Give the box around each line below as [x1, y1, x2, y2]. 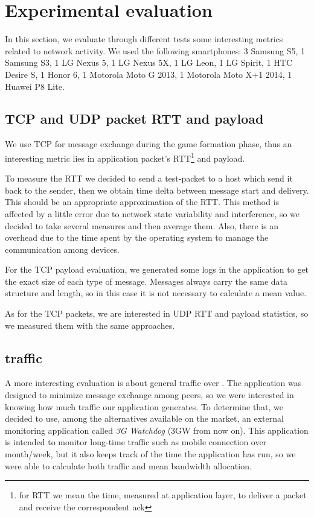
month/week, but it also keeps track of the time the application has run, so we [5, 448, 296, 460]
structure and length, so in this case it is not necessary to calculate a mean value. [5, 287, 307, 299]
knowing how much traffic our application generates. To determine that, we [5, 400, 284, 413]
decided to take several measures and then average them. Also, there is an [5, 219, 279, 232]
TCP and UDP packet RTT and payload [5, 109, 264, 128]
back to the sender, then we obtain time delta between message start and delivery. [5, 183, 309, 196]
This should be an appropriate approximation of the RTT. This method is [5, 195, 280, 208]
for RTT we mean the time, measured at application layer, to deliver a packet [19, 489, 307, 501]
